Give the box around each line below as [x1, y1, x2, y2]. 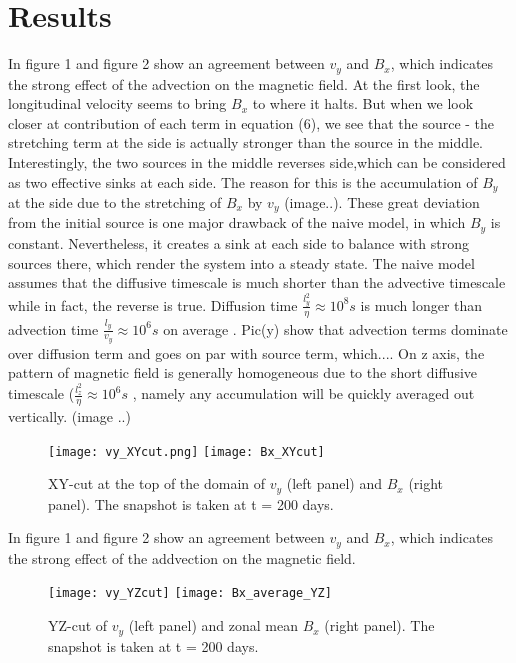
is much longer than [360, 294, 483, 315]
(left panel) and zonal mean [128, 615, 299, 636]
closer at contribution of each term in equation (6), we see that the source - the [8, 112, 495, 133]
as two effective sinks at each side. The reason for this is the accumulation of [8, 171, 478, 192]
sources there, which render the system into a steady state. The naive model [8, 252, 475, 273]
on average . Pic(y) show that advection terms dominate [163, 318, 508, 339]
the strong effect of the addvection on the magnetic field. [8, 547, 356, 568]
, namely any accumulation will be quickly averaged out [132, 383, 475, 404]
